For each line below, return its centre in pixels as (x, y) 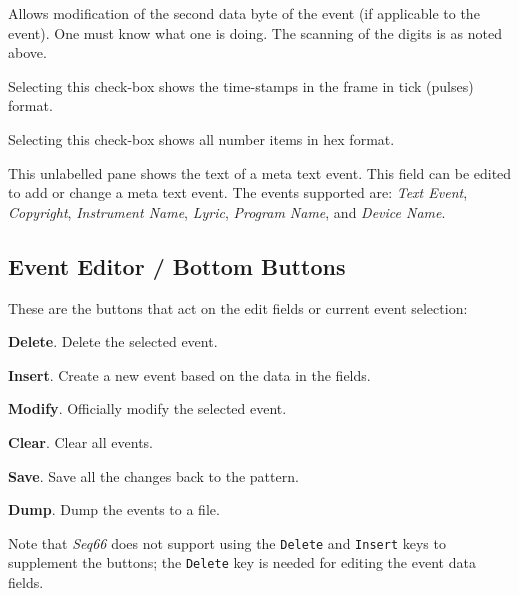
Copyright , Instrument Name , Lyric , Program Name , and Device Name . (227, 211)
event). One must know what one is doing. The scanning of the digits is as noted (255, 32)
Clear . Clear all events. (80, 441)
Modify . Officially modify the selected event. (147, 408)
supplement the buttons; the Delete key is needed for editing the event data (242, 562)
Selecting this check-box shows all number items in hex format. (201, 138)
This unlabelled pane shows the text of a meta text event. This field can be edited (260, 172)
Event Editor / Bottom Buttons (177, 265)
